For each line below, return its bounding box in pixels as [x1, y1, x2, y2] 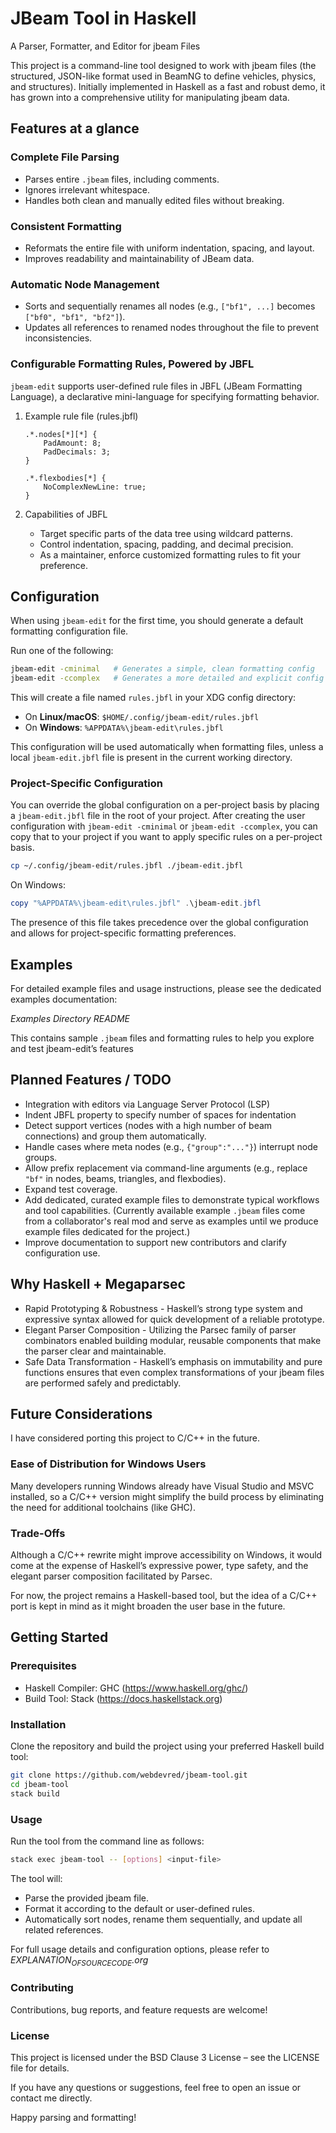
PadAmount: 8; [43, 438, 102, 448]
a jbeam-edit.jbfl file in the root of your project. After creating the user [10, 810, 306, 822]
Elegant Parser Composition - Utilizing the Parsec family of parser [24, 1323, 297, 1336]
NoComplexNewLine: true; [43, 482, 147, 492]
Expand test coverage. [24, 1183, 118, 1195]
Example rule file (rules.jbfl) [24, 410, 139, 422]
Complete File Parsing [10, 150, 120, 164]
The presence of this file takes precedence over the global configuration [10, 917, 309, 929]
